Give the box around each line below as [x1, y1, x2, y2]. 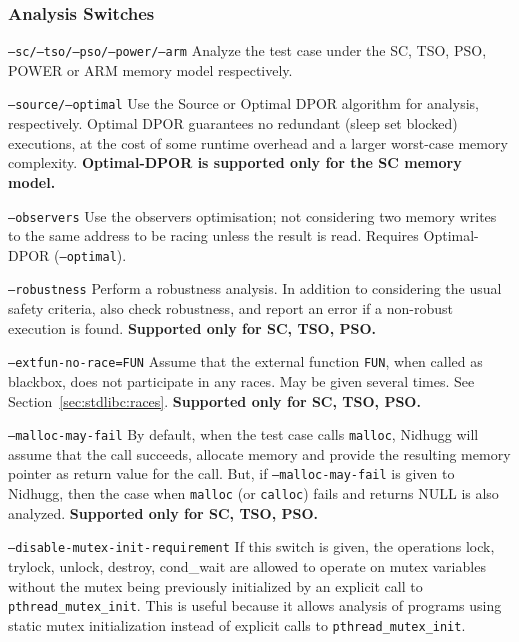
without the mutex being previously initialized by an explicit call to [8, 575, 423, 596]
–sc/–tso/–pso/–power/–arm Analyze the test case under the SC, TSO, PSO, [8, 40, 487, 61]
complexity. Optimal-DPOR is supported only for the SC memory [8, 152, 462, 173]
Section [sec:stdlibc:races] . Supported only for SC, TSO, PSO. [8, 390, 421, 411]
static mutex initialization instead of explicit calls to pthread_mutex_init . [8, 614, 466, 635]
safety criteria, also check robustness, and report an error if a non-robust [8, 298, 453, 319]
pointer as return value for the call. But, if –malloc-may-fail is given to [8, 463, 455, 484]
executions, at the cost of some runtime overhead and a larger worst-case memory [8, 132, 508, 153]
